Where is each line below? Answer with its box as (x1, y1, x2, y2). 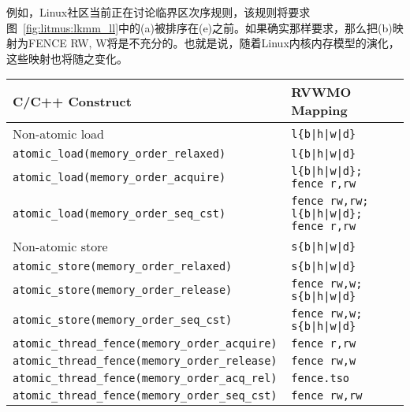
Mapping (291, 101, 348, 120)
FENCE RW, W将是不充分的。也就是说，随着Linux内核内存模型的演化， (28, 35, 400, 51)
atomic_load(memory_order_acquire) (13, 171, 226, 184)
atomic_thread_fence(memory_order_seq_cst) (13, 389, 278, 403)
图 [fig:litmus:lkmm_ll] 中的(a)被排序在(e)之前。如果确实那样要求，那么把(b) (6, 19, 393, 35)
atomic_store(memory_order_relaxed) (13, 260, 233, 273)
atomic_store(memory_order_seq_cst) (13, 314, 233, 327)
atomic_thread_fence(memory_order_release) (13, 354, 278, 368)
